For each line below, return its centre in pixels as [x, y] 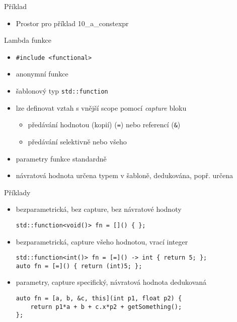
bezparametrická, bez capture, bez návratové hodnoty [99, 209]
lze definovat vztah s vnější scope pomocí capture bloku [101, 107]
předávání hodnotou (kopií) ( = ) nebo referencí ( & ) [104, 125]
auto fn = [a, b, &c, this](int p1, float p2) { [99, 299]
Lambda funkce [28, 40]
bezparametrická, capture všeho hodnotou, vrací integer [102, 241]
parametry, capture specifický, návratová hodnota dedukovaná [111, 282]
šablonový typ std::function [62, 91]
